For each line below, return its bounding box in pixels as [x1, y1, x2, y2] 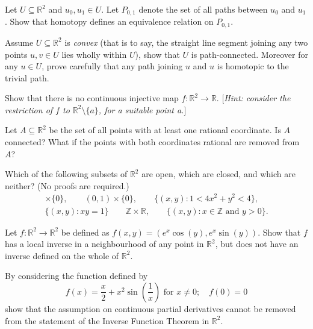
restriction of [5, 103, 53, 116]
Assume [5, 36, 34, 48]
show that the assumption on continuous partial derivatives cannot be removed [5, 302, 296, 315]
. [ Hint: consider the [216, 92, 291, 104]
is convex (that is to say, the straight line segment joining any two [64, 36, 308, 48]
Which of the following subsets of [5, 168, 128, 180]
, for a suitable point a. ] [98, 103, 187, 116]
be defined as [61, 225, 110, 238]
